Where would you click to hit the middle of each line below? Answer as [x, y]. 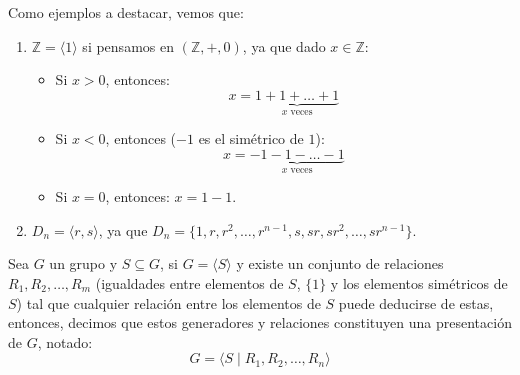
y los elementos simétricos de [419, 283]
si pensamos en [128, 45]
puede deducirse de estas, [416, 302]
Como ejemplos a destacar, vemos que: [126, 12]
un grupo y [83, 263]
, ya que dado [284, 45]
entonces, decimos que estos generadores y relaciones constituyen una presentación [260, 322]
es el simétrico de [251, 138]
